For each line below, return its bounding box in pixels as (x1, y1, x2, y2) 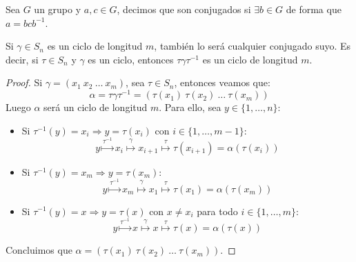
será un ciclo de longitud (43, 100, 148, 114)
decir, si (6, 52, 39, 66)
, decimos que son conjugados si (117, 2, 251, 16)
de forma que (286, 2, 342, 16)
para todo (197, 203, 238, 218)
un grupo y (34, 2, 81, 16)
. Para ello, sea (159, 100, 221, 114)
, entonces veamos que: (174, 75, 270, 90)
